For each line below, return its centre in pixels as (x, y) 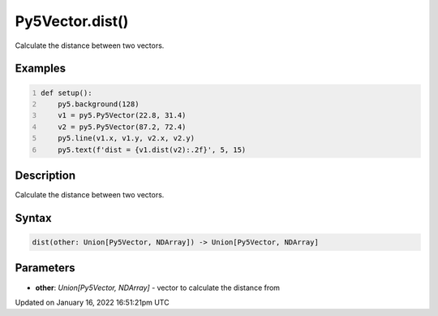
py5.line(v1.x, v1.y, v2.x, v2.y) (126, 139)
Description (45, 175)
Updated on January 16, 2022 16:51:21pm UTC (92, 302)
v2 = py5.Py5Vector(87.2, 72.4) (122, 127)
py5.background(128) (99, 104)
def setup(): (67, 93)
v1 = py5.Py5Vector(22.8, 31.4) (122, 115)
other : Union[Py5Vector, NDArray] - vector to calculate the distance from (157, 288)
